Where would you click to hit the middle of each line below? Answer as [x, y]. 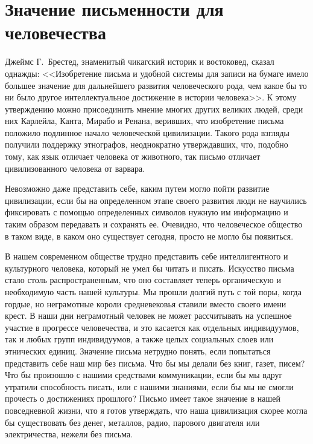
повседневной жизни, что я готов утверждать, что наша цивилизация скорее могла [156, 410]
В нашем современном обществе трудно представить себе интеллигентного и [147, 256]
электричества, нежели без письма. [69, 434]
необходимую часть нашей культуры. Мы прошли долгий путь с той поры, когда [153, 292]
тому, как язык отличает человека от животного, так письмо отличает [133, 156]
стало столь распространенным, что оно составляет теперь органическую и [143, 280]
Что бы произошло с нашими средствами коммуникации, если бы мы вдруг [144, 375]
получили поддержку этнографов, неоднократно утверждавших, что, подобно [147, 144]
